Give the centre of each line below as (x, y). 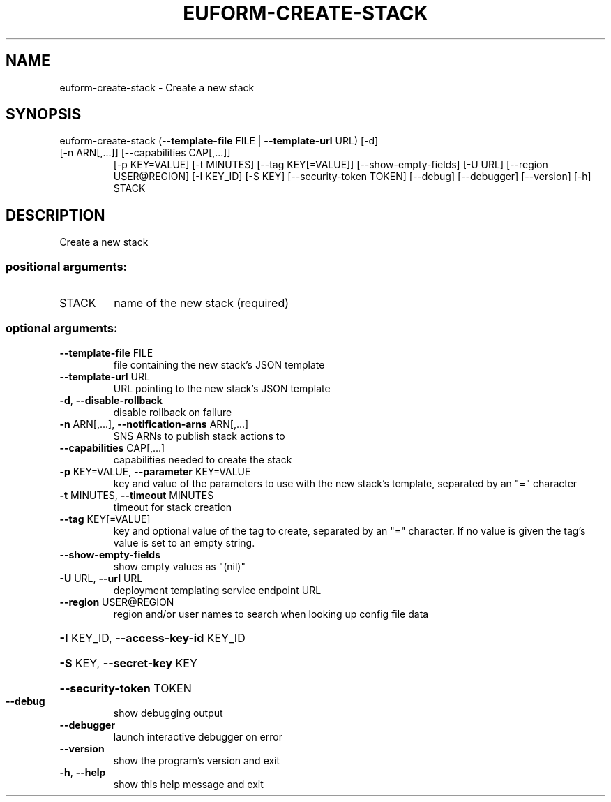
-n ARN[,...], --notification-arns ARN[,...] (154, 424)
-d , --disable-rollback (111, 400)
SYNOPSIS (44, 114)
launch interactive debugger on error (198, 736)
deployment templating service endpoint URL (217, 590)
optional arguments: (62, 328)
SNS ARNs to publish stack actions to (199, 436)
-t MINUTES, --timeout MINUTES (137, 495)
